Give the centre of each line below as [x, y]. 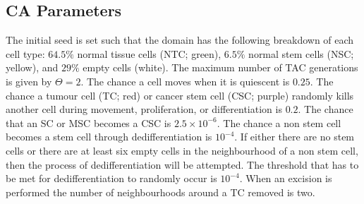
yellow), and [32, 67]
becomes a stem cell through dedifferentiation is [109, 137]
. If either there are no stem [295, 137]
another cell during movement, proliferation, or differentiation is [144, 109]
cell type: [25, 53]
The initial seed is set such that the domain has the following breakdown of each [180, 40]
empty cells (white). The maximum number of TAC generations [220, 67]
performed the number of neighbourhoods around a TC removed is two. [160, 192]
